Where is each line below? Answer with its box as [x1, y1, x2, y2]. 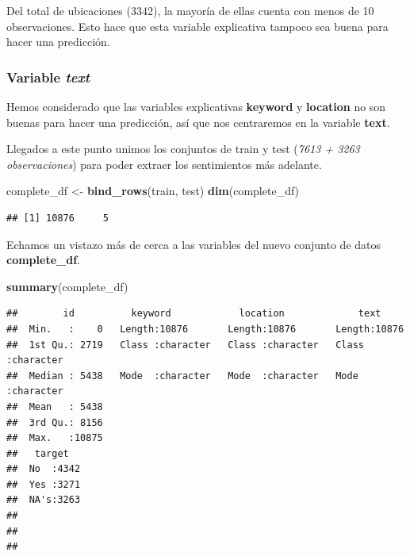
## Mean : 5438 [6, 401, 103, 412]
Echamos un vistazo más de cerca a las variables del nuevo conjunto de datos [6, 236, 381, 252]
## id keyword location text [6, 308, 381, 320]
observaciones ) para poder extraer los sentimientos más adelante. [6, 155, 322, 172]
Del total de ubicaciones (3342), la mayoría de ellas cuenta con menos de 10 [6, 2, 374, 18]
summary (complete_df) [6, 278, 128, 294]
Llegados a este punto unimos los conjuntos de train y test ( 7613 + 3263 [6, 140, 360, 157]
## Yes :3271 [6, 478, 81, 490]
